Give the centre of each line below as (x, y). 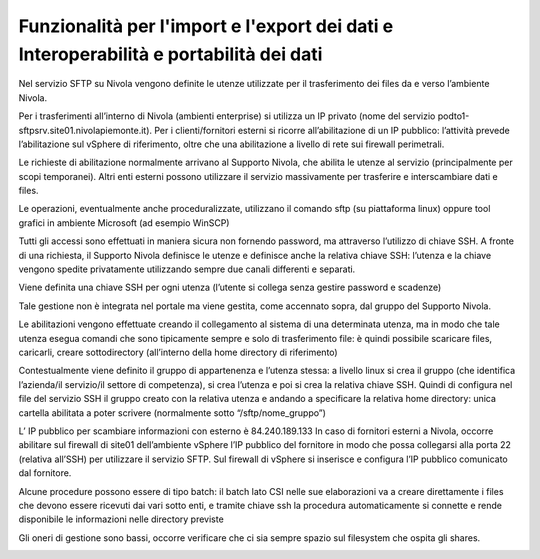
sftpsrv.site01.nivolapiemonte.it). (85, 130)
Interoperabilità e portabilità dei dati (170, 54)
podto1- (453, 116)
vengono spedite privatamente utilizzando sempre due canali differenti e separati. (187, 269)
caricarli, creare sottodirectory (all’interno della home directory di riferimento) (178, 352)
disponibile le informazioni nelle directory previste (121, 519)
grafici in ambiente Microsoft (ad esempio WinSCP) (124, 222)
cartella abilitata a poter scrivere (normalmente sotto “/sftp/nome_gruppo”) (172, 412)
